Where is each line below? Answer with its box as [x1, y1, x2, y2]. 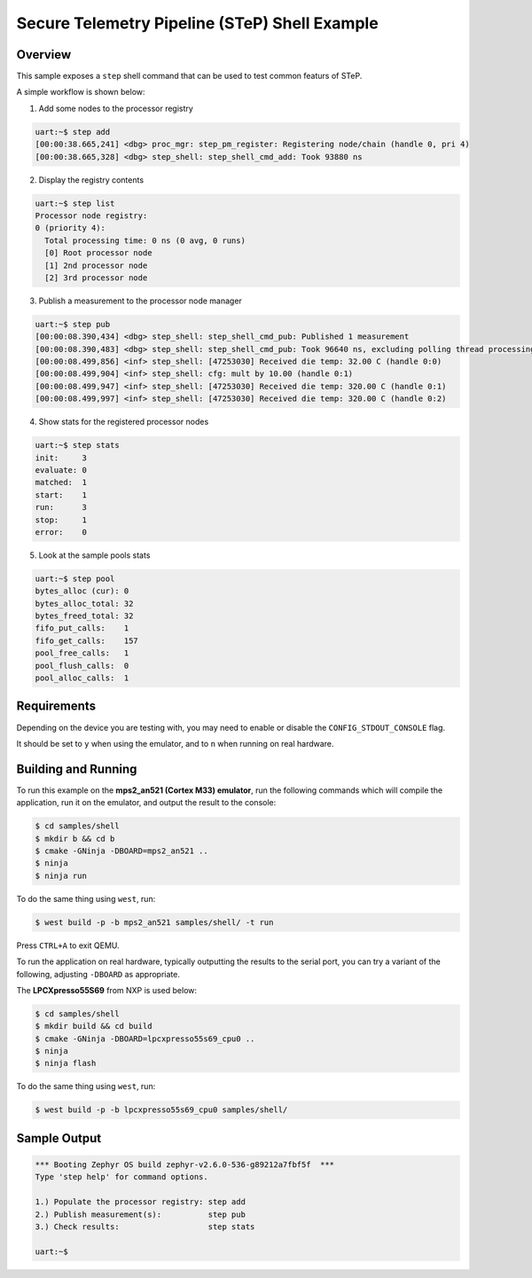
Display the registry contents [38, 174, 145, 185]
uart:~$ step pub [35, 319, 111, 329]
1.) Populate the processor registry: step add [35, 1197, 246, 1207]
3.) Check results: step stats [35, 1221, 255, 1232]
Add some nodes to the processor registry [38, 103, 194, 114]
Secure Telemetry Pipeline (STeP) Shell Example [16, 13, 379, 33]
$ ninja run [35, 870, 88, 881]
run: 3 [35, 502, 88, 513]
